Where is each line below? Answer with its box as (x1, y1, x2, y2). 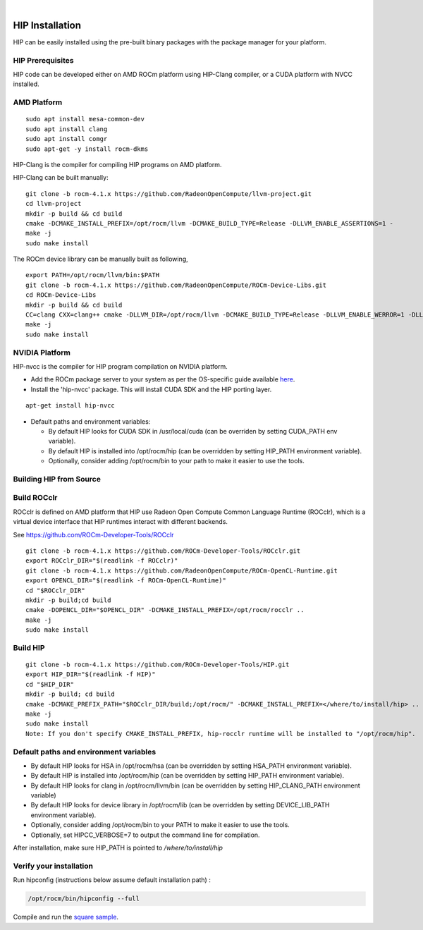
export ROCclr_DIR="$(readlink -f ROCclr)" (25, 557, 178, 565)
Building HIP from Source (13, 474, 102, 484)
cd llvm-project (25, 200, 82, 208)
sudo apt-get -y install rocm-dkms (25, 145, 149, 153)
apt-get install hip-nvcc (25, 402, 116, 410)
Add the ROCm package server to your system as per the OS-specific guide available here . (30, 375, 295, 384)
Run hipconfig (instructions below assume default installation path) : (13, 876, 211, 884)
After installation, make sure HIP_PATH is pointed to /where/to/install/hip (13, 843, 223, 852)
